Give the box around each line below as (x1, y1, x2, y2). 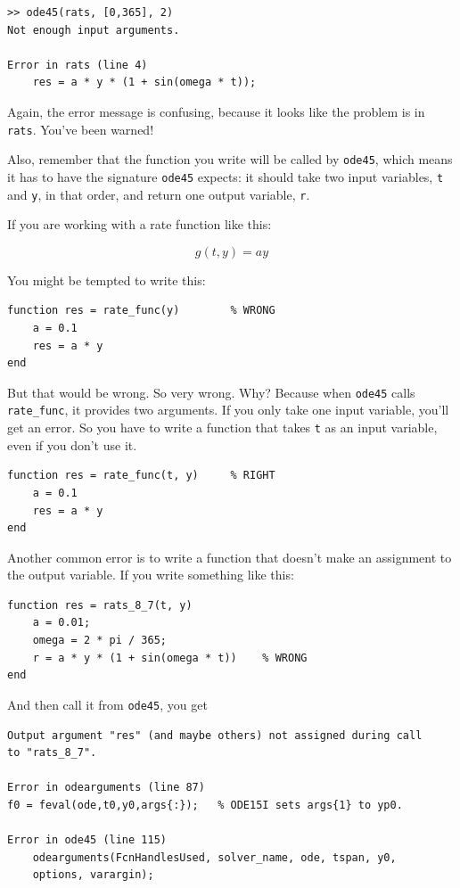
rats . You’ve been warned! (7, 119, 154, 138)
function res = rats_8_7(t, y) (7, 598, 193, 612)
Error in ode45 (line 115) (7, 834, 167, 847)
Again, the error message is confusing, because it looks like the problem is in (7, 102, 425, 120)
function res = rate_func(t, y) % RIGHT (7, 469, 275, 482)
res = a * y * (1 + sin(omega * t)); (32, 76, 257, 89)
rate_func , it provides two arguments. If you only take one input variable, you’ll (7, 400, 449, 419)
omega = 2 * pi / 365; (32, 634, 167, 647)
